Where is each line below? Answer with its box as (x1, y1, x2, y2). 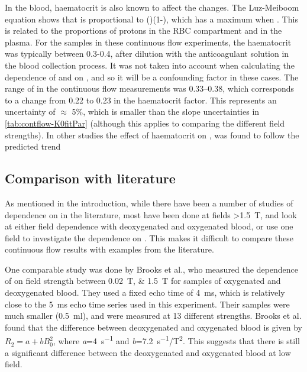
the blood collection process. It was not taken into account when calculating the (5, 59, 295, 71)
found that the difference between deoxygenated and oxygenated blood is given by (5, 321, 302, 333)
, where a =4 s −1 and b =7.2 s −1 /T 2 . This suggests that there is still (53, 333, 300, 347)
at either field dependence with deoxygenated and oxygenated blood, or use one (5, 220, 293, 232)
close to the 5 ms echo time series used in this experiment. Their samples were (5, 297, 290, 310)
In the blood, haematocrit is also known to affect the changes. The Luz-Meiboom (5, 1, 299, 13)
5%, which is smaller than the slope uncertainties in (72, 105, 260, 118)
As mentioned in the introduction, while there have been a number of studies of (5, 196, 293, 209)
